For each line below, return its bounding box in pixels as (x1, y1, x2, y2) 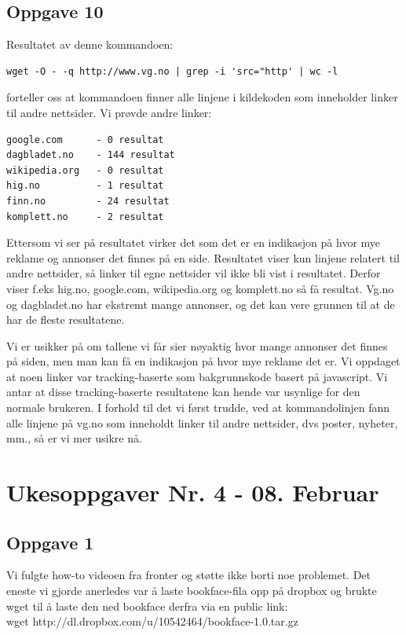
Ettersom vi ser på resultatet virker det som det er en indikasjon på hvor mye (6, 234, 381, 251)
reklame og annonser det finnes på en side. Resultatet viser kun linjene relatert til (6, 249, 400, 266)
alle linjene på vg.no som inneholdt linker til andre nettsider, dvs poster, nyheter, (6, 414, 398, 431)
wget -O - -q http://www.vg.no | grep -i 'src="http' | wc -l (6, 65, 338, 77)
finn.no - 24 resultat (6, 195, 170, 207)
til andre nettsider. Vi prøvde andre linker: (6, 104, 212, 120)
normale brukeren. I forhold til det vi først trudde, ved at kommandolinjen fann (6, 399, 390, 416)
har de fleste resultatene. (6, 311, 125, 328)
